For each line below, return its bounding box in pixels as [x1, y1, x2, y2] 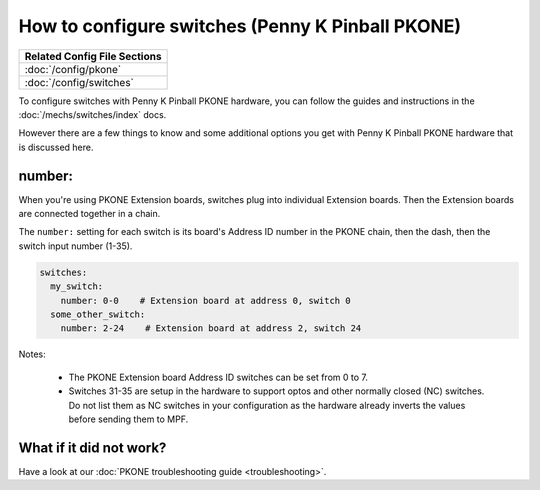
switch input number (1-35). [18, 240, 133, 252]
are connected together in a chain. [18, 208, 161, 220]
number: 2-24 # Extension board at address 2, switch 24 [60, 323, 362, 334]
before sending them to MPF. [68, 413, 189, 425]
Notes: [18, 348, 46, 360]
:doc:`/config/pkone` [24, 62, 122, 76]
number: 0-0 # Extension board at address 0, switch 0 [60, 295, 351, 306]
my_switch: [50, 281, 104, 292]
